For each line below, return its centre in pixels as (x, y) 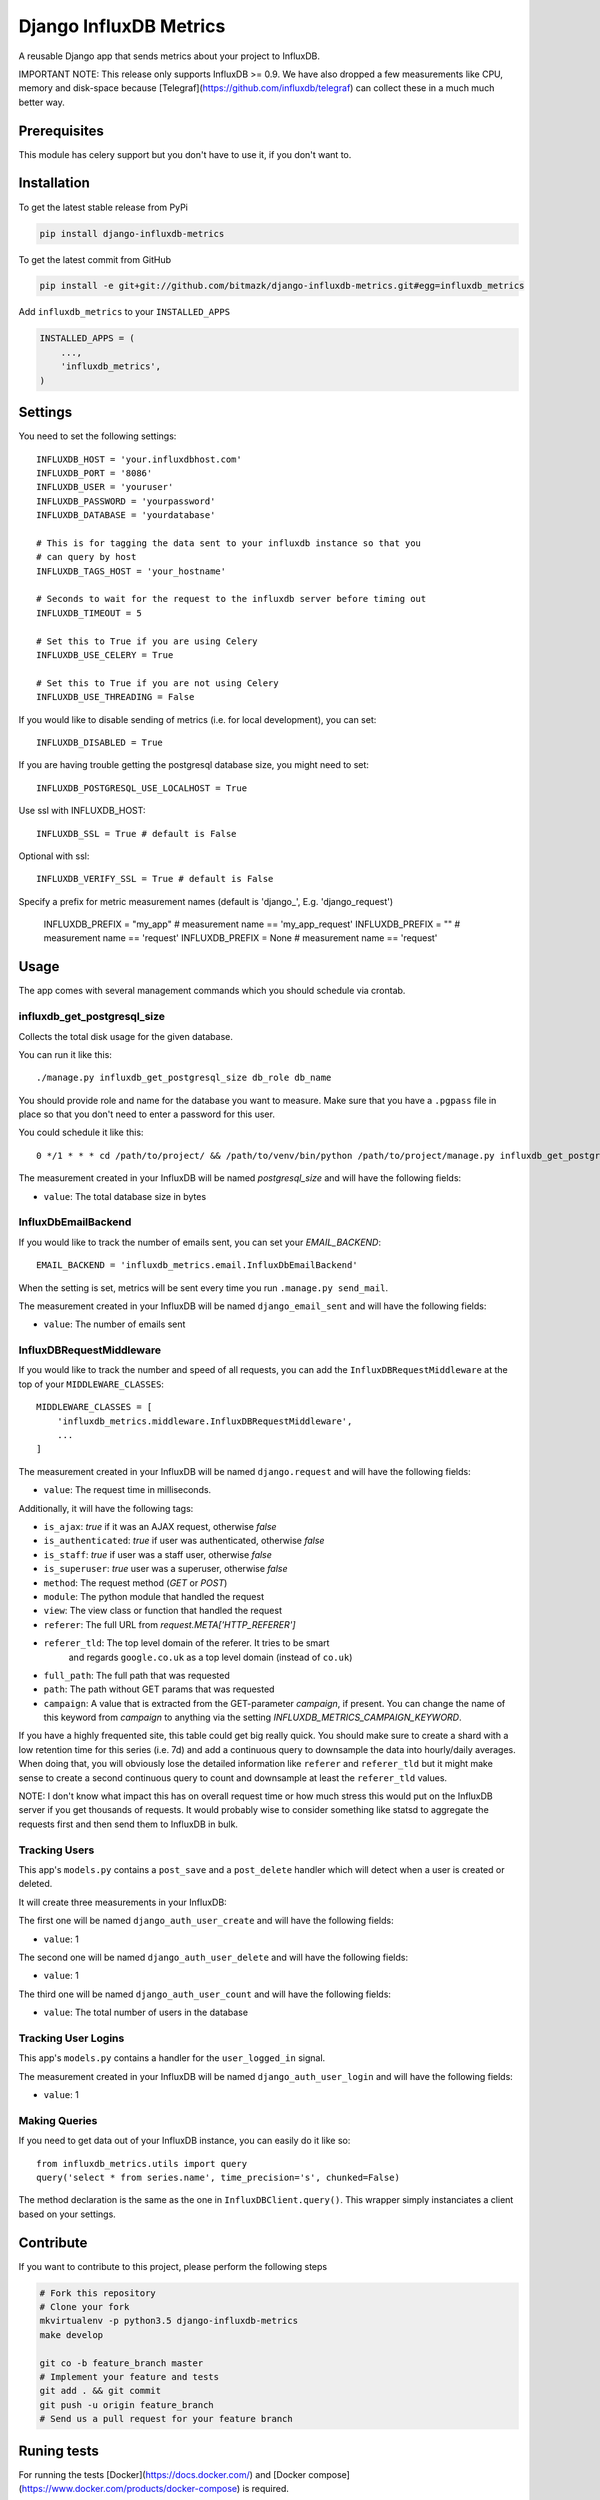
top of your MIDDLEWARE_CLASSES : (91, 1384)
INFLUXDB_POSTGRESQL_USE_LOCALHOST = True (142, 788)
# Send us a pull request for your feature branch (166, 2419)
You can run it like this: (65, 1054)
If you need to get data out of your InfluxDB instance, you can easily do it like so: (184, 2141)
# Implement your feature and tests (129, 2376)
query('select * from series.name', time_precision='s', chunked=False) (218, 2177)
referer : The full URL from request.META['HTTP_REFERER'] (169, 1624)
